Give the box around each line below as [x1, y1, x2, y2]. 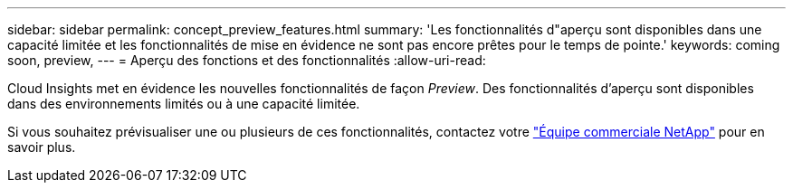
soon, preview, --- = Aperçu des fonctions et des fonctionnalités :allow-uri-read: [7, 52, 486, 68]
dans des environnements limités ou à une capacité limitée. [7, 96, 360, 111]
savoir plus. [7, 139, 76, 155]
